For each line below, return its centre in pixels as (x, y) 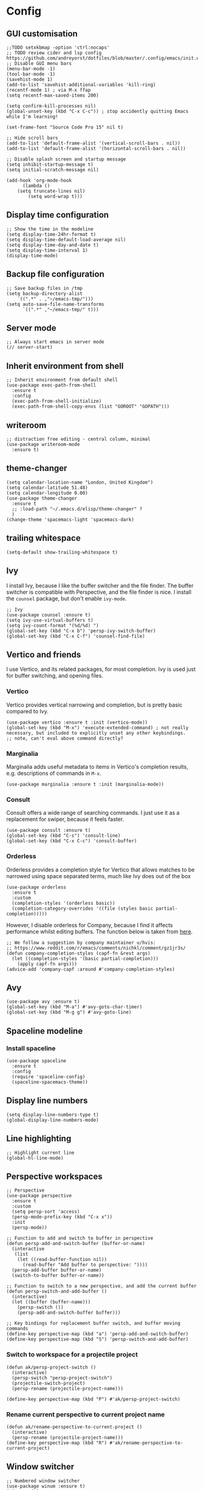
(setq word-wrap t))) (56, 196)
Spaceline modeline (45, 1031)
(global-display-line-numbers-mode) (53, 1120)
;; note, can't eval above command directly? (65, 738)
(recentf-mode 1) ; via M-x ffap (49, 90)
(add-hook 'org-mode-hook (39, 180)
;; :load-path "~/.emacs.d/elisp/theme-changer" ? (77, 509)
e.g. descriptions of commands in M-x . (54, 773)
